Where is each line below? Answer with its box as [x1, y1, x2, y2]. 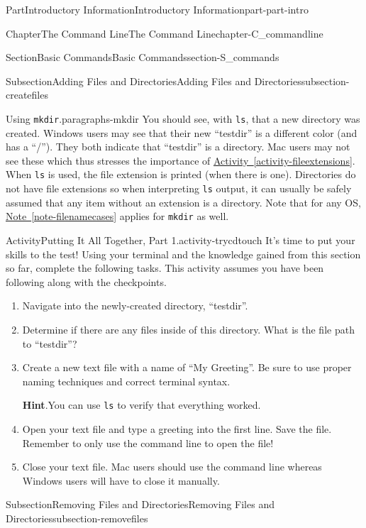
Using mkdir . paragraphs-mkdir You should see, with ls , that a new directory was [6, 111, 360, 126]
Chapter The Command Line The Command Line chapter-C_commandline [6, 26, 323, 40]
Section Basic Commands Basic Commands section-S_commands [6, 50, 279, 65]
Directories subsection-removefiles [6, 510, 148, 525]
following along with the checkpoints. [6, 274, 167, 289]
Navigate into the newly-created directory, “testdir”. [22, 298, 248, 313]
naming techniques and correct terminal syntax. [22, 373, 231, 388]
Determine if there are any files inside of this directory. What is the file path [22, 321, 355, 336]
